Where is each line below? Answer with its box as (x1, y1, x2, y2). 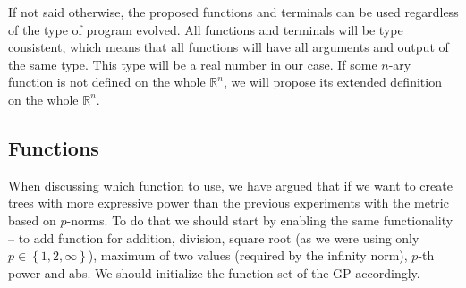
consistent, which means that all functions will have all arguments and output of (8, 38, 449, 56)
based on (8, 210, 56, 229)
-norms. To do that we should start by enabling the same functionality (66, 210, 453, 229)
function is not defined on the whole (8, 72, 206, 91)
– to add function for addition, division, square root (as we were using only (8, 228, 419, 247)
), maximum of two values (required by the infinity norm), (88, 246, 408, 265)
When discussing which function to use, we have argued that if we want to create (8, 175, 453, 194)
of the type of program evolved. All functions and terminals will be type (8, 20, 403, 38)
